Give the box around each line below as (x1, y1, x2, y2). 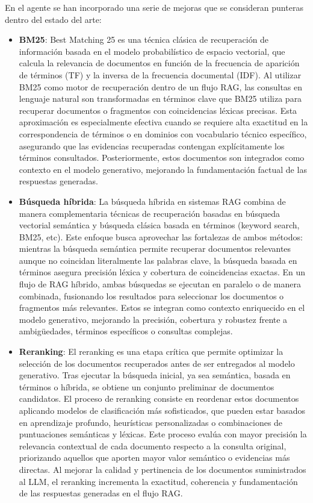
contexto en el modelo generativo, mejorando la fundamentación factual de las (19, 163, 307, 175)
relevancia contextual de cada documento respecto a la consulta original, (19, 439, 287, 452)
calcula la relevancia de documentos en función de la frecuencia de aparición (19, 57, 300, 69)
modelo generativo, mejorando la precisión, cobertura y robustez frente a (19, 313, 288, 325)
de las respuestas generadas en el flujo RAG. (19, 487, 183, 499)
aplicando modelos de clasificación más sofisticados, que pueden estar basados (19, 404, 305, 416)
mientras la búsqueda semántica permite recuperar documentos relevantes (19, 242, 291, 255)
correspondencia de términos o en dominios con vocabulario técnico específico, (19, 127, 307, 140)
